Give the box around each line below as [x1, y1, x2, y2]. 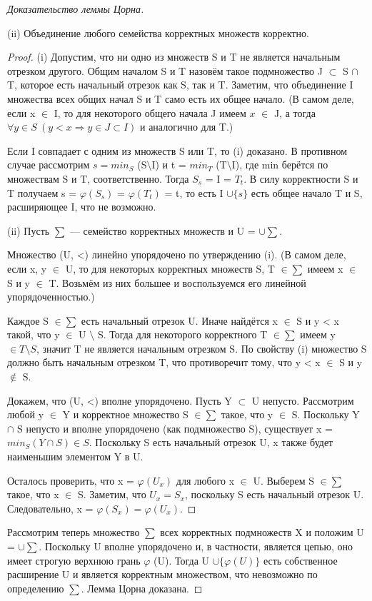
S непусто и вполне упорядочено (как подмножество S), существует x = [17, 420, 333, 435]
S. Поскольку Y [291, 407, 360, 422]
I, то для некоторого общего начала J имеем [54, 105, 246, 120]
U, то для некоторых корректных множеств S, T [65, 261, 275, 276]
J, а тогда [273, 105, 316, 120]
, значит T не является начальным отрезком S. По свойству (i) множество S [36, 340, 367, 355]
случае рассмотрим [7, 157, 90, 172]
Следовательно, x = [7, 500, 94, 515]
